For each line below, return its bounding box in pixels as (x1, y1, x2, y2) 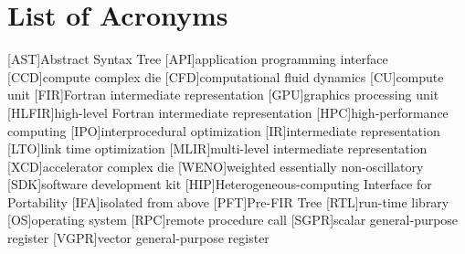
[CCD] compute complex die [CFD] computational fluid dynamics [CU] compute (7, 67, 444, 86)
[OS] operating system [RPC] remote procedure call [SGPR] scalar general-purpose (7, 210, 459, 229)
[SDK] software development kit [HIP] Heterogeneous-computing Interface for (7, 175, 432, 194)
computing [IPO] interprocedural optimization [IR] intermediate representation (7, 121, 440, 140)
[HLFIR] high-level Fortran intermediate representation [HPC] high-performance (7, 102, 449, 122)
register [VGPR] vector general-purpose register (7, 228, 269, 248)
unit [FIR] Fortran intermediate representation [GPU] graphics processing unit (7, 85, 439, 104)
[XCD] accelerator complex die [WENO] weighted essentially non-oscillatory (7, 156, 424, 175)
